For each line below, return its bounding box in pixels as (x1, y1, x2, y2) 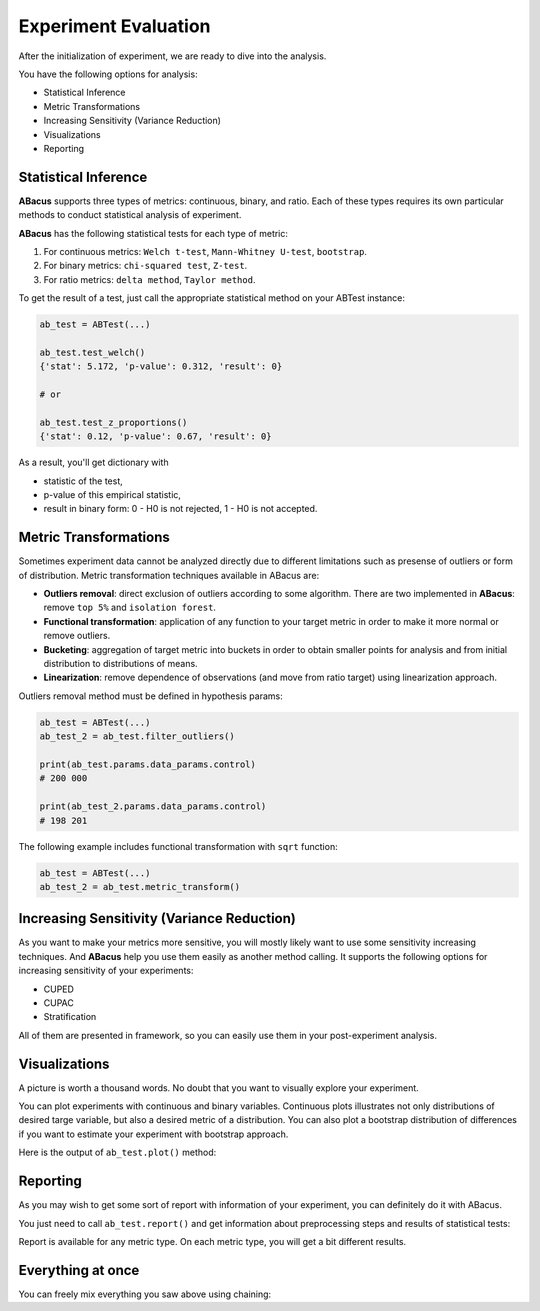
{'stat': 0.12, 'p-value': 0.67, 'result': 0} (39, 431, 272, 442)
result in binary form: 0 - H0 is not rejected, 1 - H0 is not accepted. (43, 503, 318, 515)
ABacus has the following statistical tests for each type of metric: (18, 227, 289, 239)
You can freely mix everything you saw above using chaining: (18, 1288, 272, 1300)
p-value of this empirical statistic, (43, 489, 182, 501)
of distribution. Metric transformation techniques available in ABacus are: (18, 569, 320, 581)
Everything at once (18, 1261, 140, 1279)
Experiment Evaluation (18, 15, 211, 37)
